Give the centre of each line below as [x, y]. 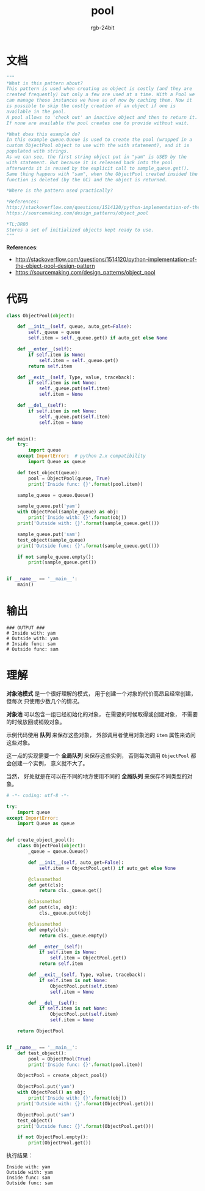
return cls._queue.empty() [73, 936]
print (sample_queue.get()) [63, 562]
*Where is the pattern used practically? [60, 191]
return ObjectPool [41, 1031]
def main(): [21, 439]
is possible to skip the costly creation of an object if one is [91, 106]
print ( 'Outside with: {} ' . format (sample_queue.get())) [88, 523]
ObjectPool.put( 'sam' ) [46, 1115]
